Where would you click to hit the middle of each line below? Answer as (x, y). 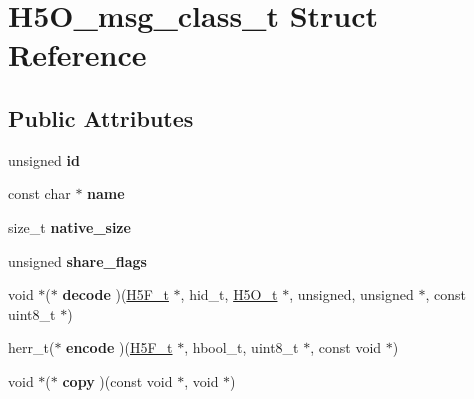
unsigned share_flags (77, 260)
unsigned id (44, 159)
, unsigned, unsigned (351, 294)
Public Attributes (101, 117)
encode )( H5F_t (119, 347)
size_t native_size (69, 226)
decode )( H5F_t (115, 294)
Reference (77, 54)
